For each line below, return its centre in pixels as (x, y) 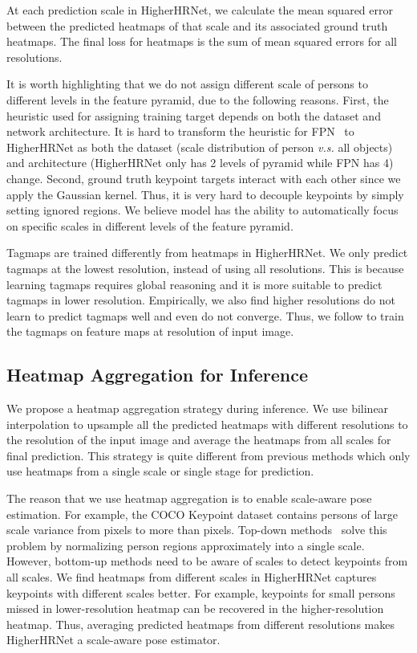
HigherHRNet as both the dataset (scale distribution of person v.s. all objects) (200, 147)
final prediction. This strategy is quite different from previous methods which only (208, 455)
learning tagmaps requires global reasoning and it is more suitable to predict (194, 284)
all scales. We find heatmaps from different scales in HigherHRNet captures (192, 577)
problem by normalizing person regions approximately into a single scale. (186, 545)
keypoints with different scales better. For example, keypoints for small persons (201, 592)
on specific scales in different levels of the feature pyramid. (150, 225)
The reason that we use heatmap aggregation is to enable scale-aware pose (189, 498)
